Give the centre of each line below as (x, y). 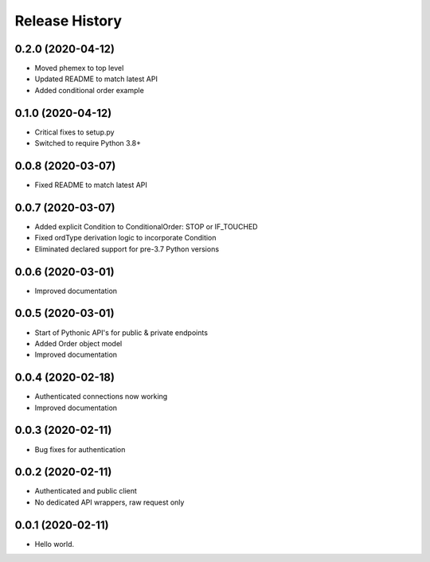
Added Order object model (78, 343)
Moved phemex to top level (79, 68)
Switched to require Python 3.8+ (88, 143)
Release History (68, 21)
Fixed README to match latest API (91, 185)
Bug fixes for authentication (80, 449)
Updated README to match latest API (96, 79)
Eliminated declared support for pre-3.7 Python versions (127, 249)
